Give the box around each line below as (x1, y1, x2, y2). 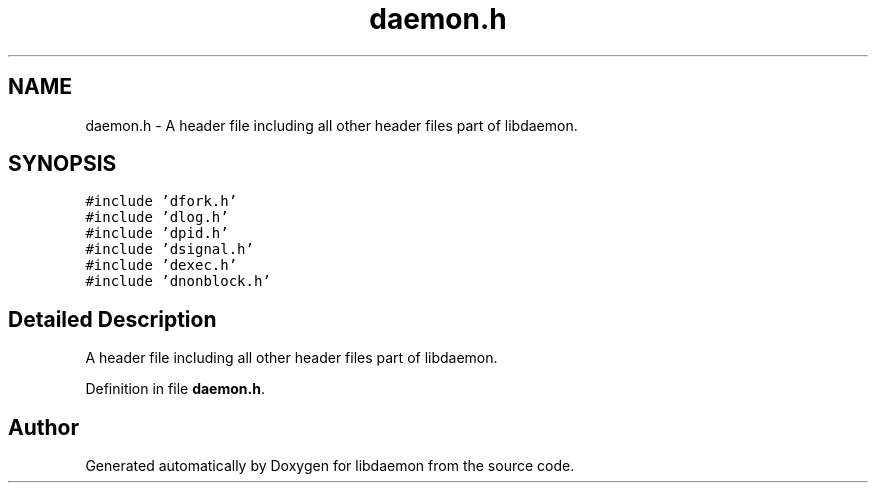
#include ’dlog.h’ (85, 209, 229, 226)
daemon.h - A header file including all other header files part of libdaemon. (85, 116, 578, 134)
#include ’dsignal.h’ (85, 241, 254, 258)
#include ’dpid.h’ (85, 225, 229, 242)
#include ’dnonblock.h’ (85, 273, 271, 290)
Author (8, 414, 79, 440)
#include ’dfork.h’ (85, 193, 238, 210)
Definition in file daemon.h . (85, 380, 265, 398)
